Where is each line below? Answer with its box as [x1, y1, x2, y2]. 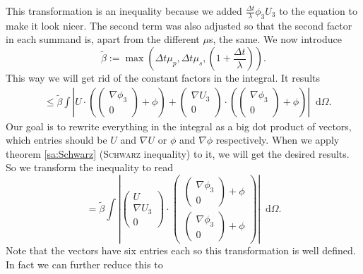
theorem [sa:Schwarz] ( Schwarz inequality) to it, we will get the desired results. [6, 146, 350, 161]
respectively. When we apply [215, 132, 340, 147]
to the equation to [279, 4, 358, 18]
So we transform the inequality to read [6, 160, 174, 175]
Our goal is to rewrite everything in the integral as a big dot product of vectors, [6, 118, 352, 133]
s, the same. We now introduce [208, 32, 342, 46]
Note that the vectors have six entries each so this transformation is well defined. [6, 243, 356, 258]
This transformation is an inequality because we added [6, 4, 242, 18]
